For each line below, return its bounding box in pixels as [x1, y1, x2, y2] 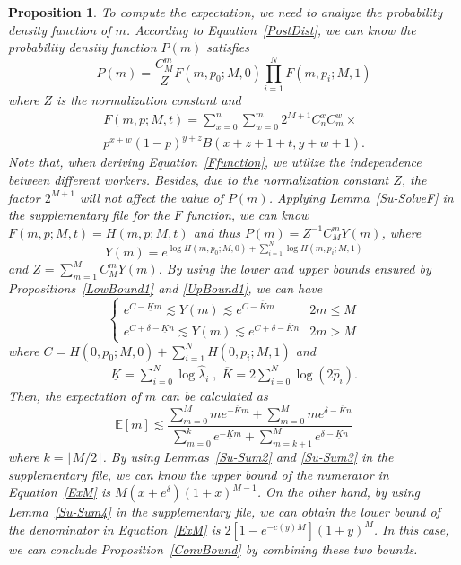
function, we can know [186, 205, 309, 224]
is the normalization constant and [57, 90, 241, 109]
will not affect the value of [79, 187, 223, 206]
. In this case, [373, 519, 449, 538]
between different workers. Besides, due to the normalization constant [8, 169, 389, 188]
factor [8, 187, 40, 206]
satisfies [206, 38, 249, 56]
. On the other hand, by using [257, 482, 420, 501]
